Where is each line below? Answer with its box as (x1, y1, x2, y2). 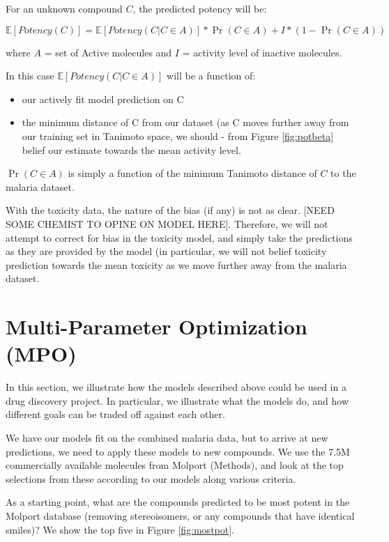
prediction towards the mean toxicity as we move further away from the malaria (6, 257, 347, 272)
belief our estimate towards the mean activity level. (22, 142, 241, 157)
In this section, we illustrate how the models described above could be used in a (6, 380, 346, 394)
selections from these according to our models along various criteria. (6, 471, 296, 486)
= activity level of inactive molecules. (182, 45, 342, 59)
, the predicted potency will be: (132, 1, 267, 15)
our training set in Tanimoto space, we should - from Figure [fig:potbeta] (22, 128, 334, 143)
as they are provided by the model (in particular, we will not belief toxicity (6, 244, 327, 258)
